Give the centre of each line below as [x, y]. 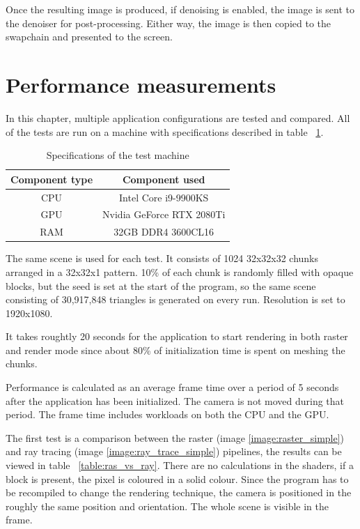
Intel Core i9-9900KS [164, 197]
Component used [164, 179]
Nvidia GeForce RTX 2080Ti [164, 214]
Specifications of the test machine [118, 155]
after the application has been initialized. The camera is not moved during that [175, 400]
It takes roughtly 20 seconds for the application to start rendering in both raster [177, 336]
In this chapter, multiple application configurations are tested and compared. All [178, 117]
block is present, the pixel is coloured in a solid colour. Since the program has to [177, 478]
